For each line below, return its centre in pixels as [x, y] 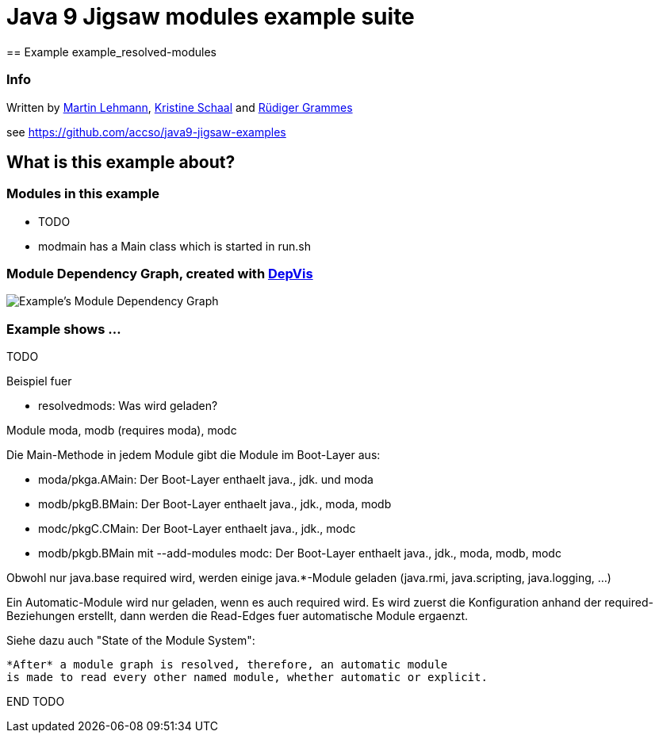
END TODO [36, 702]
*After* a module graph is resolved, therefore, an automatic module [227, 665]
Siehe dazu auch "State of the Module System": [131, 641]
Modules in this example [83, 194]
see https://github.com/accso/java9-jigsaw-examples [146, 132]
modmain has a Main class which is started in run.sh [174, 246]
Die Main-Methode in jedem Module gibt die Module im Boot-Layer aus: [193, 455]
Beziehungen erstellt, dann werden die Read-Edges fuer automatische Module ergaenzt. [237, 616]
